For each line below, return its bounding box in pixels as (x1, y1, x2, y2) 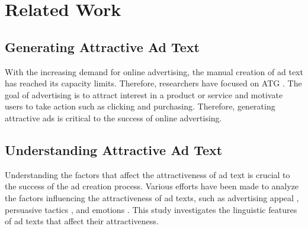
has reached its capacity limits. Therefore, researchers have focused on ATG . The (5, 77, 302, 89)
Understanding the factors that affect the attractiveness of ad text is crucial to (5, 168, 290, 180)
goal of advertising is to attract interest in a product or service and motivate (5, 88, 283, 101)
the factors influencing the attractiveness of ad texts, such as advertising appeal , (5, 191, 299, 204)
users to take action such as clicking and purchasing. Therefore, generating (5, 100, 275, 112)
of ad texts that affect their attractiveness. (5, 215, 159, 227)
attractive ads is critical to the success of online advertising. (5, 111, 222, 124)
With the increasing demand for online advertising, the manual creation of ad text (5, 65, 303, 78)
